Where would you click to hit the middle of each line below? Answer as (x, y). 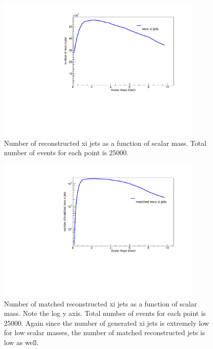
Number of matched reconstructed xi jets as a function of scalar (101, 303)
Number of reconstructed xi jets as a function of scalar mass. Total (105, 143)
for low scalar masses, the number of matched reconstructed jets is (105, 332)
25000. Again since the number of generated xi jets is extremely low (106, 323)
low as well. (21, 342)
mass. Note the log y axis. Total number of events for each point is (105, 313)
